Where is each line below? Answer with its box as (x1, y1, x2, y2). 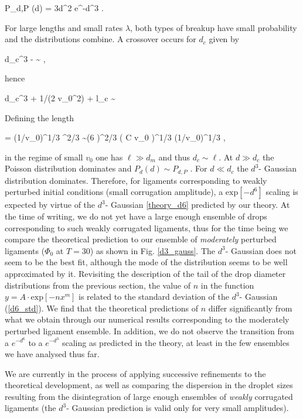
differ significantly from (208, 301, 292, 314)
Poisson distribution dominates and (5, 162, 132, 174)
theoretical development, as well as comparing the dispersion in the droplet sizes (5, 379, 293, 391)
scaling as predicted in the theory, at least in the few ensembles (62, 336, 290, 348)
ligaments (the (5, 402, 56, 414)
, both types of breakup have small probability (130, 21, 297, 33)
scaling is (265, 186, 298, 198)
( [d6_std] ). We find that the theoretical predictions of (5, 301, 199, 314)
